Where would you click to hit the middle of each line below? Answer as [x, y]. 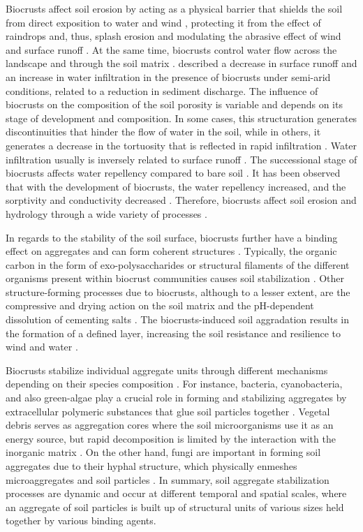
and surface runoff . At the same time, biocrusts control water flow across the [171, 49]
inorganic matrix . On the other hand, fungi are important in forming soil [163, 452]
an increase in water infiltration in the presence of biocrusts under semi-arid [168, 76]
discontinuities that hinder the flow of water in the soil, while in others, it [163, 132]
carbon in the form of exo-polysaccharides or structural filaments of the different [178, 264]
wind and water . [42, 347]
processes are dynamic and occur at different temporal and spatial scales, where [176, 493]
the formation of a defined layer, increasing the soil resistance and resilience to [173, 333]
